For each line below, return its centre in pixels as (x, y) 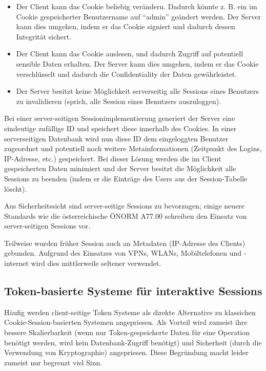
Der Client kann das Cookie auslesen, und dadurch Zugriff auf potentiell (130, 54)
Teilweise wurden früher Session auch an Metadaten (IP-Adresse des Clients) (125, 243)
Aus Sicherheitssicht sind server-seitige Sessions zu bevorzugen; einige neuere (125, 206)
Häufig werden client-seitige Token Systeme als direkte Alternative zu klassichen (130, 312)
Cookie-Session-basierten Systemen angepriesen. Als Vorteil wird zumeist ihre (126, 322)
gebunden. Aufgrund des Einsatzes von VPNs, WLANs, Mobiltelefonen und (123, 253)
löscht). (16, 188)
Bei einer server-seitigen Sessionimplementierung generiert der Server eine (120, 118)
